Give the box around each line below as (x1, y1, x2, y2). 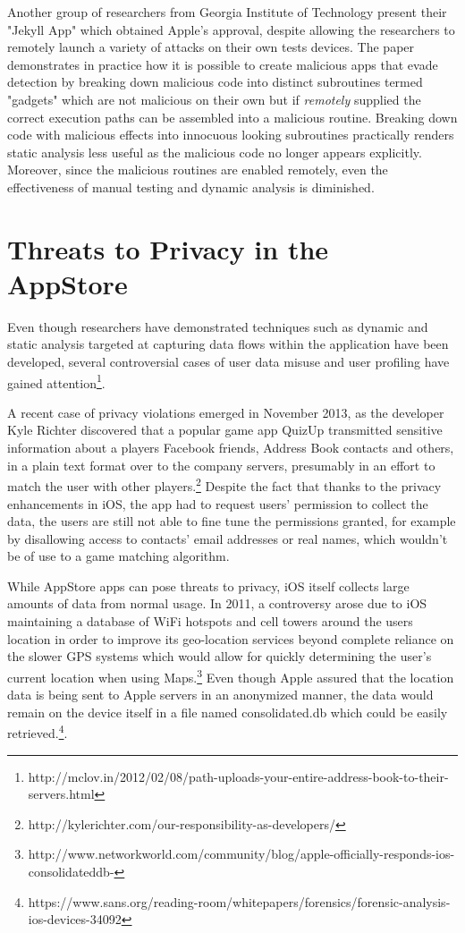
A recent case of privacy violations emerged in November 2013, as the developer (7, 403, 444, 421)
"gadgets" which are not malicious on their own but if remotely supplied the (7, 89, 421, 108)
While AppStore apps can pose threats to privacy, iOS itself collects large (7, 576, 410, 595)
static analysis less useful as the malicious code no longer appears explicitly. (7, 142, 422, 161)
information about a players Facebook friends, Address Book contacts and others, (7, 438, 454, 457)
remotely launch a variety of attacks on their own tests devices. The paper (7, 38, 415, 56)
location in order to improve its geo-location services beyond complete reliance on (7, 629, 454, 648)
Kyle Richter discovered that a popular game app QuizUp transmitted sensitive (7, 420, 443, 439)
